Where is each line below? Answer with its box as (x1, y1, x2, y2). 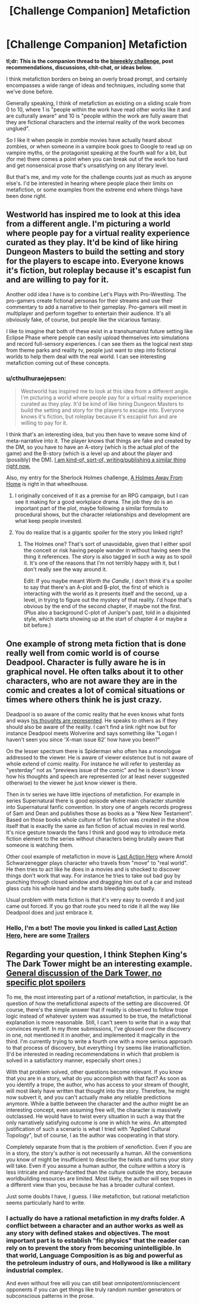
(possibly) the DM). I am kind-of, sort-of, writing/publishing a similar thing (6, 456, 186, 463)
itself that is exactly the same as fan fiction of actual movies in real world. (6, 822, 186, 829)
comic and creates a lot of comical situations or (6, 686, 185, 696)
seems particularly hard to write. (6, 1199, 86, 1206)
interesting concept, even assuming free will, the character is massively (6, 1106, 182, 1113)
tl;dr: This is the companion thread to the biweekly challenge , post (6, 57, 173, 64)
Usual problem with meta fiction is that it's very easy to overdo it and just (6, 896, 185, 903)
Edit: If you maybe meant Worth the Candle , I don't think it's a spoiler (23, 577, 192, 585)
